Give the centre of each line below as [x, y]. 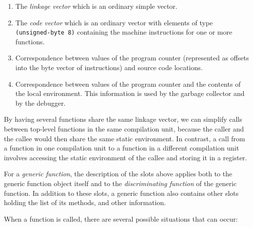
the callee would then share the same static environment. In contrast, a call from [125, 138]
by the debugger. [40, 103]
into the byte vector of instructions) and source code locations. [109, 67]
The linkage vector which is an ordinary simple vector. [96, 6]
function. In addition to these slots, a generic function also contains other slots [121, 193]
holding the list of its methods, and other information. [85, 202]
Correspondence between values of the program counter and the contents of [128, 84]
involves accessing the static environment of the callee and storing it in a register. [126, 157]
